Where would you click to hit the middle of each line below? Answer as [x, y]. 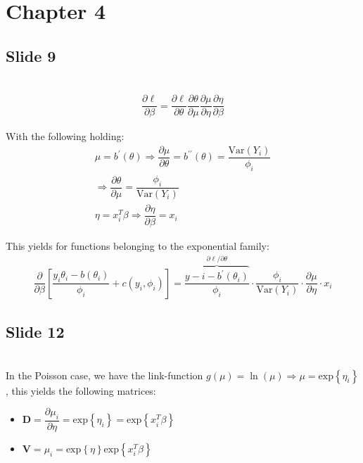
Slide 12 [35, 332]
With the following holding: [65, 136]
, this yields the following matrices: [81, 390]
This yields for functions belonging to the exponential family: [138, 245]
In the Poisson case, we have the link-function [104, 375]
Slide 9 [31, 55]
